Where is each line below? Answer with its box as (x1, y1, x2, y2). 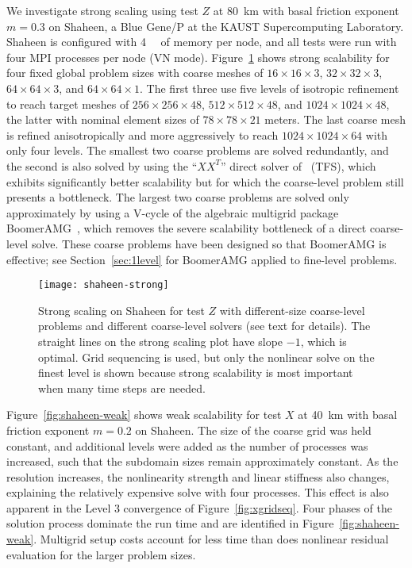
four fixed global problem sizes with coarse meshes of (6, 64, 264, 81)
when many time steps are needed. (38, 379, 206, 396)
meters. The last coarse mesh (264, 111, 406, 128)
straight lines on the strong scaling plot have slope (38, 332, 283, 349)
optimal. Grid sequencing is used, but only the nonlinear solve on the (38, 348, 375, 365)
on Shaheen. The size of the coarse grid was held (135, 421, 372, 438)
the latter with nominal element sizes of (6, 111, 199, 128)
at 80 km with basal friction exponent (213, 2, 399, 18)
